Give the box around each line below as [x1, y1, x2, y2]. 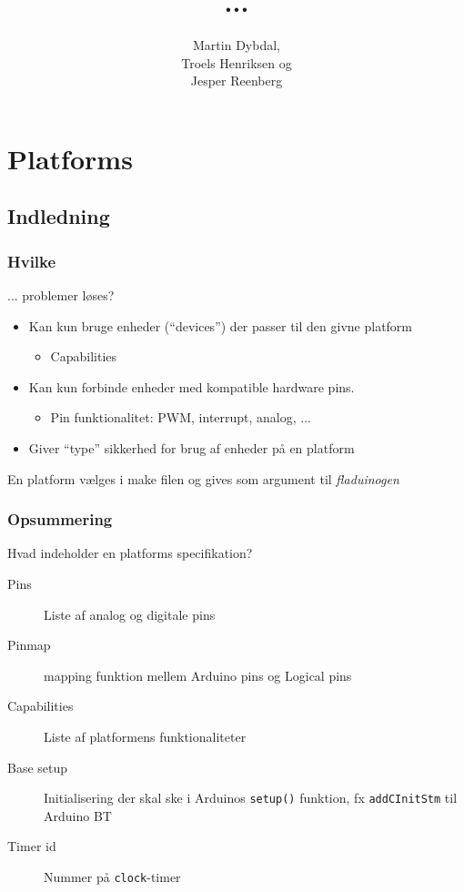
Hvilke [7, 249, 56, 272]
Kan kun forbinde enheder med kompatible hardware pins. [28, 377, 355, 396]
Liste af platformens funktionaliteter [44, 727, 247, 746]
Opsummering [7, 508, 113, 531]
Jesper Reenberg [190, 71, 283, 90]
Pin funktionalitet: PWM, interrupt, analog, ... [50, 408, 311, 427]
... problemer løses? [7, 286, 115, 305]
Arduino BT [44, 806, 112, 825]
